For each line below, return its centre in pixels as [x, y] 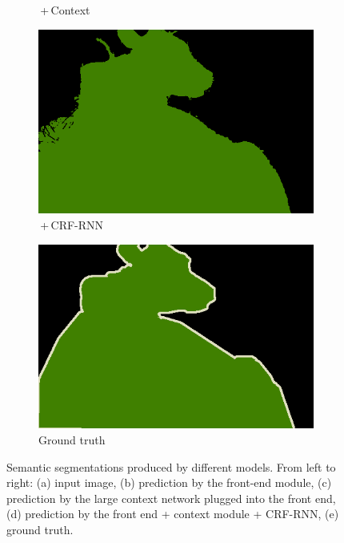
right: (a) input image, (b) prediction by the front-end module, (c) [169, 482]
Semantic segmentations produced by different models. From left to [171, 466]
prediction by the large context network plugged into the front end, [171, 498]
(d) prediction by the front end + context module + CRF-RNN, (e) [173, 514]
